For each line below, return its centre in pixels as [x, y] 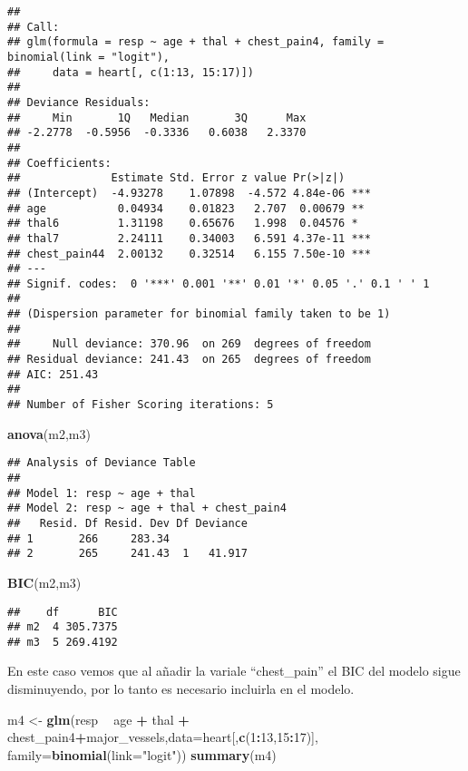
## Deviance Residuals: [79, 102]
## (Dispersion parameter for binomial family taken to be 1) [199, 314]
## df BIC [63, 612]
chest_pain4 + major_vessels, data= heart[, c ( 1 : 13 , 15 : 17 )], [163, 737]
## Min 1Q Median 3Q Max [157, 117]
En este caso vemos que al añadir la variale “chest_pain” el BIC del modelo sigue [234, 671]
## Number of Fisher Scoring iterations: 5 [141, 405]
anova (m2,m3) [49, 433]
